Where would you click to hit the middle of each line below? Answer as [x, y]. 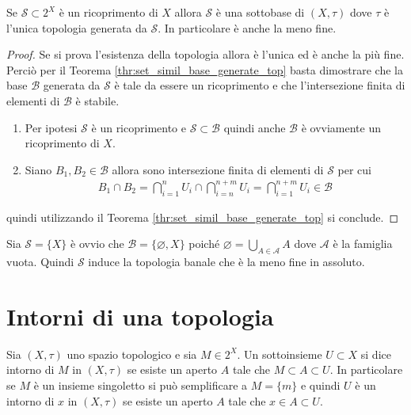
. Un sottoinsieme [280, 354]
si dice [376, 354]
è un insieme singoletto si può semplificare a [141, 385]
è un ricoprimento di [108, 12]
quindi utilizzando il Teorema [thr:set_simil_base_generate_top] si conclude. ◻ [203, 217]
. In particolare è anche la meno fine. [247, 27]
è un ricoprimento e [139, 127]
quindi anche [255, 127]
